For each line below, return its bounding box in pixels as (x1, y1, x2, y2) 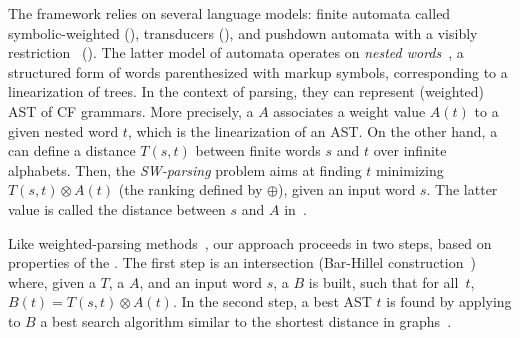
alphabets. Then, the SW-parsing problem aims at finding (8, 159, 362, 180)
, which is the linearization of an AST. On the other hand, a (127, 120, 498, 141)
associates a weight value (273, 100, 426, 121)
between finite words (195, 140, 321, 161)
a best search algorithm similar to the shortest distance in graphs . (40, 310, 452, 331)
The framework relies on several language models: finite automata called (8, 3, 451, 23)
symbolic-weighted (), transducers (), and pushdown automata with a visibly (8, 22, 478, 43)
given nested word (8, 120, 119, 141)
